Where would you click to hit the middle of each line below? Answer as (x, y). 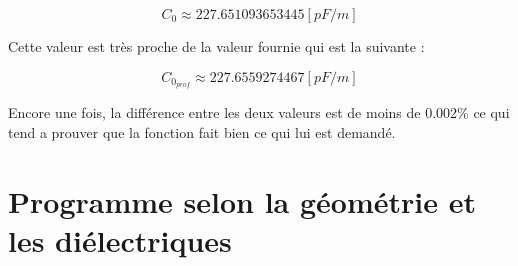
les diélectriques (120, 240)
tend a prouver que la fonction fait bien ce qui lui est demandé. (202, 132)
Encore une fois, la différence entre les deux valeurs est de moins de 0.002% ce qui (259, 112)
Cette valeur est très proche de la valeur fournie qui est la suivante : (216, 46)
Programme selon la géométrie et (242, 200)
